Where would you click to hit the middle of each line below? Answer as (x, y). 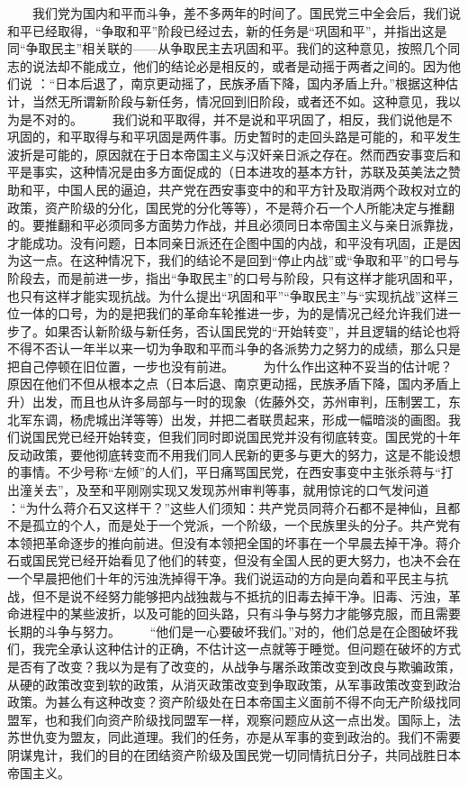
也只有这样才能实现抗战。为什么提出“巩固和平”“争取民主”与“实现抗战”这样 (227, 295)
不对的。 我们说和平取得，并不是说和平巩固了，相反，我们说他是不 (242, 119)
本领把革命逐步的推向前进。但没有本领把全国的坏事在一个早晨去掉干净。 (221, 542)
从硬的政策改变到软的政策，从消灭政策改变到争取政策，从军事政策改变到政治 (234, 684)
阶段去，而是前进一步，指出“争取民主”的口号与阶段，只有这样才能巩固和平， (234, 277)
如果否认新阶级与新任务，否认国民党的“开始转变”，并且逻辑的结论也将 (252, 330)
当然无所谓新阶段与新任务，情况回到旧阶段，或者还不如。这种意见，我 (240, 101)
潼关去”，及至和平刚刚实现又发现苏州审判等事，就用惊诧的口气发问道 (224, 490)
